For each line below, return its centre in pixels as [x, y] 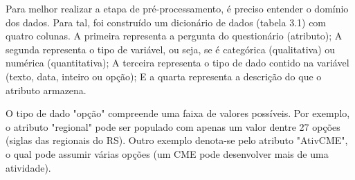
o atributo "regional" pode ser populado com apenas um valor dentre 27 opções [173, 126]
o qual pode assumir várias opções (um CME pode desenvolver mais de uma [167, 153]
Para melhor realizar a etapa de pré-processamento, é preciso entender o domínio [177, 8]
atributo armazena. [46, 90]
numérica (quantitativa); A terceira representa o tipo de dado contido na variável [177, 63]
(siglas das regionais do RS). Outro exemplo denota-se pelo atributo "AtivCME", [177, 140]
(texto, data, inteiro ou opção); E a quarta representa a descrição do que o [164, 76]
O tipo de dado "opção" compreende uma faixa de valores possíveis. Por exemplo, [178, 113]
